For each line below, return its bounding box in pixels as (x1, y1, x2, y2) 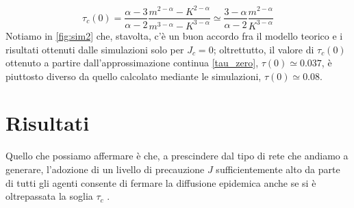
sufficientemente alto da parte (216, 162, 340, 176)
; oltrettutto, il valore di (213, 42, 314, 56)
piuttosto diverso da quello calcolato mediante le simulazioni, (5, 68, 262, 83)
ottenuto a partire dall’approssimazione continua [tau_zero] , (5, 55, 259, 70)
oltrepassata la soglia (5, 189, 93, 203)
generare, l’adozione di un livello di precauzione (5, 162, 205, 176)
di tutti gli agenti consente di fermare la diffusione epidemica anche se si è (5, 175, 316, 190)
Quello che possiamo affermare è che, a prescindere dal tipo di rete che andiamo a (5, 148, 349, 163)
